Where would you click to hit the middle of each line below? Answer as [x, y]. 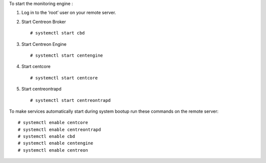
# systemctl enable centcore [53, 123]
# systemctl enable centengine [56, 143]
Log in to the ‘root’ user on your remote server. [69, 13]
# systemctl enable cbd [47, 136]
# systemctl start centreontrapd [70, 100]
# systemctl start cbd [58, 33]
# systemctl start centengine [67, 55]
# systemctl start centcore [64, 78]
